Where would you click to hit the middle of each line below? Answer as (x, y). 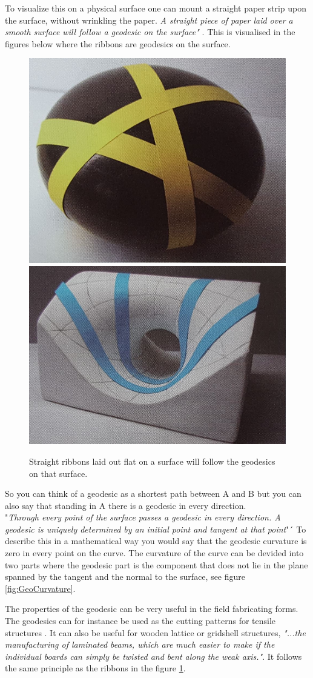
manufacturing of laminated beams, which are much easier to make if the (140, 644)
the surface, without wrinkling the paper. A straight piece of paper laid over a (149, 20)
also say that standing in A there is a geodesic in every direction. (126, 505)
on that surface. (58, 473)
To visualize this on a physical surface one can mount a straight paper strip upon (156, 8)
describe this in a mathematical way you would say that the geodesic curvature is (156, 541)
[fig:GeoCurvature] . (40, 588)
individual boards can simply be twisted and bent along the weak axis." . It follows (153, 656)
